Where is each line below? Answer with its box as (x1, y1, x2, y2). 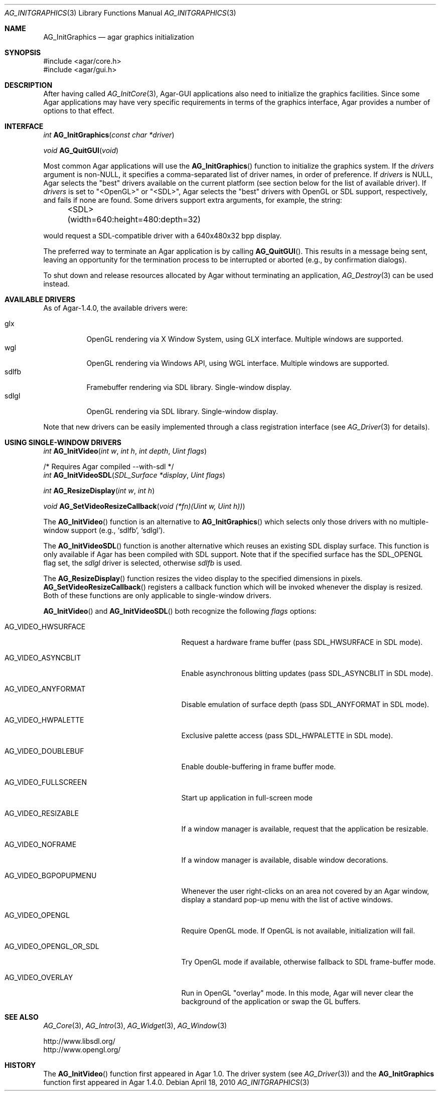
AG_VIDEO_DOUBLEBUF (5, 747, 84, 755)
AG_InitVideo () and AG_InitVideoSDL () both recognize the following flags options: (43, 607, 317, 615)
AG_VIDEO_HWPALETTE (5, 716, 84, 724)
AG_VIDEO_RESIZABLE (5, 809, 79, 817)
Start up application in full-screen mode (181, 793, 313, 802)
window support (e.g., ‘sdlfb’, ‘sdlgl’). (43, 526, 165, 534)
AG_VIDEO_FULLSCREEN (5, 778, 87, 786)
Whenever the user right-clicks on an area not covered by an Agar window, (181, 887, 429, 895)
